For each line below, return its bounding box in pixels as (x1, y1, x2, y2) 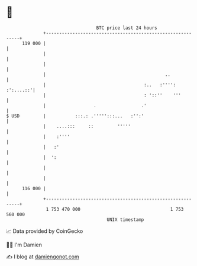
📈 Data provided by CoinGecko (6, 227, 83, 235)
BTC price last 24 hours (96, 25, 158, 31)
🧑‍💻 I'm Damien (6, 241, 43, 248)
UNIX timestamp (106, 216, 144, 223)
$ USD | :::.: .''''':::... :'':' (6, 113, 144, 119)
